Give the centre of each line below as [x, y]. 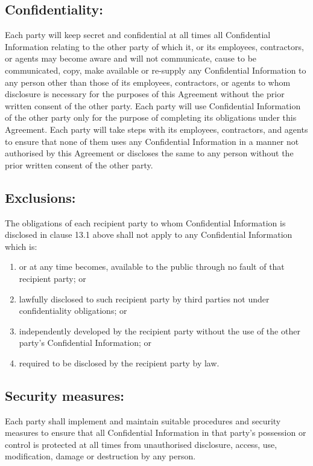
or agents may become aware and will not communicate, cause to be [131, 58]
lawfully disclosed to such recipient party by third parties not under [144, 298]
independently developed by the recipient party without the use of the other [160, 330]
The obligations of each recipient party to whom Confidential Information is [145, 222]
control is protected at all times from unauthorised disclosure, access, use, [141, 444]
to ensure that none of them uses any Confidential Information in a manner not [152, 141]
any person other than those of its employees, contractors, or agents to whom [148, 82]
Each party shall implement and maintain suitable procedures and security [143, 420]
